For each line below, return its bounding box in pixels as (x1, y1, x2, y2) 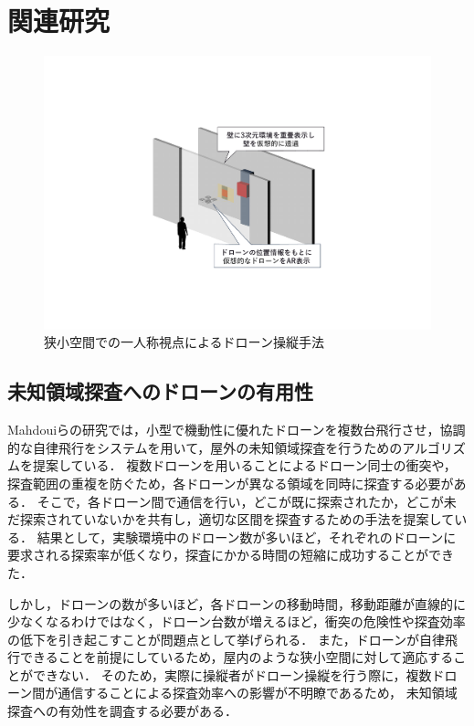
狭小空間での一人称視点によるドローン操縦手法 (44, 332, 324, 352)
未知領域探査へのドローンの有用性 (7, 377, 313, 405)
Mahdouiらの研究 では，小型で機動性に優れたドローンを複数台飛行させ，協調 (7, 420, 466, 439)
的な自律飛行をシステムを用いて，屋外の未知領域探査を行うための (7, 437, 403, 457)
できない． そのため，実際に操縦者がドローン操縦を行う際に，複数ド (32, 665, 445, 684)
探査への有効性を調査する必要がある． (7, 701, 237, 721)
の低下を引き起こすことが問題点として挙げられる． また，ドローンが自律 (7, 629, 445, 648)
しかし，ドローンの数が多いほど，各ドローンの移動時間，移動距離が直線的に (7, 594, 466, 613)
